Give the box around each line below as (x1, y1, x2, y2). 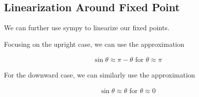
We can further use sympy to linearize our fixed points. (4, 22, 170, 33)
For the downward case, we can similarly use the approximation (4, 70, 195, 80)
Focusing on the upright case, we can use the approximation (4, 39, 185, 49)
